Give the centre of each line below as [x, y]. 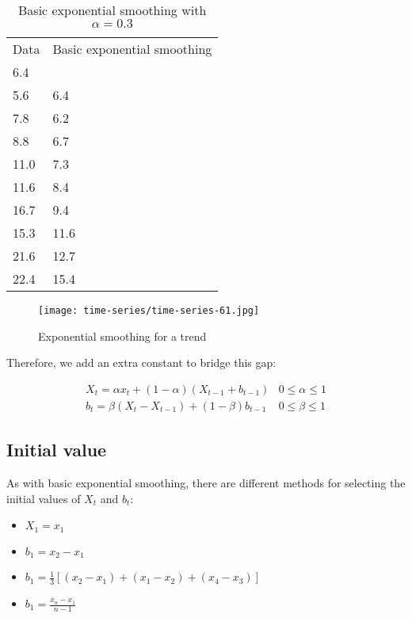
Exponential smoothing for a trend [122, 336]
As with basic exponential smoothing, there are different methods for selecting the [206, 483]
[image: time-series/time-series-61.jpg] [149, 311]
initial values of [44, 498]
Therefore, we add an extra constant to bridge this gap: [141, 362]
